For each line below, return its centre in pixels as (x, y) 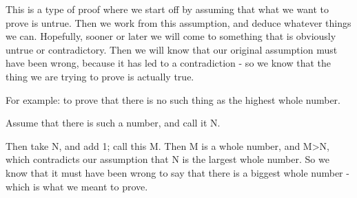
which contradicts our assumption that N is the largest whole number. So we (167, 159)
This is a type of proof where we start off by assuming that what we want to (167, 9)
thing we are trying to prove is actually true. (100, 76)
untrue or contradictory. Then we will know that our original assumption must (172, 49)
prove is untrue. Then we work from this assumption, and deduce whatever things (178, 22)
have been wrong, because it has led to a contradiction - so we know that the (168, 63)
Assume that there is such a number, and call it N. (113, 123)
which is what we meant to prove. (77, 186)
